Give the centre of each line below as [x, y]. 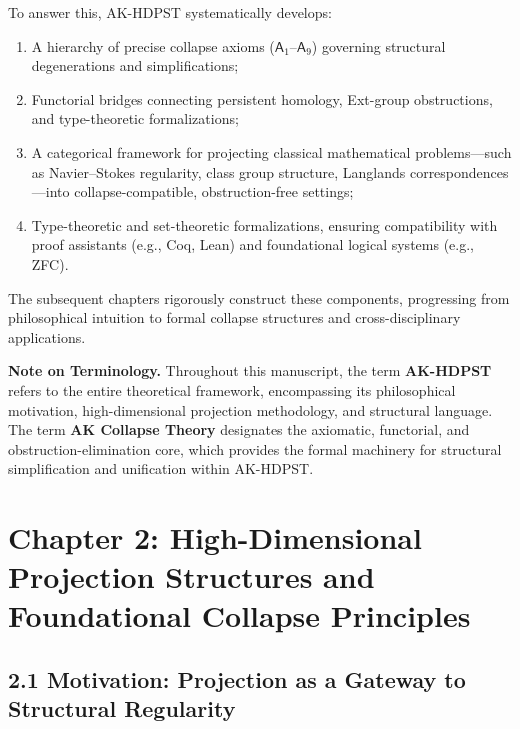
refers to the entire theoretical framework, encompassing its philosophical [232, 389]
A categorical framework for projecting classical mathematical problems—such [271, 151]
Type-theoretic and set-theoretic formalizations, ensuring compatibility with [264, 224]
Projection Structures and [191, 576]
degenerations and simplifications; [135, 65]
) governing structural [378, 45]
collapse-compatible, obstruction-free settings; [214, 191]
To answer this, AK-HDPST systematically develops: [170, 12]
